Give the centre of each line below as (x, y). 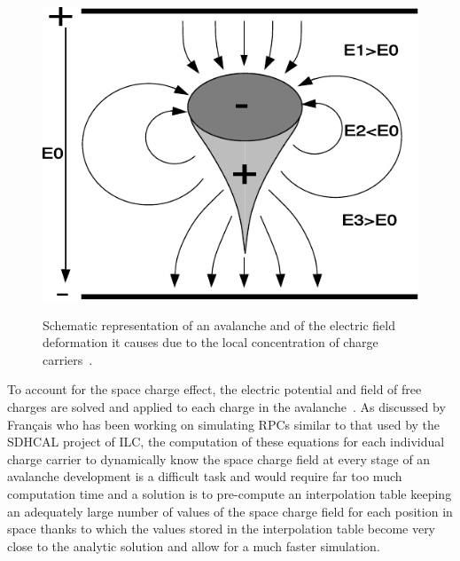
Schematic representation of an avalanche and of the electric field (219, 324)
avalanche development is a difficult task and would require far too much (205, 476)
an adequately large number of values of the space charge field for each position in (230, 511)
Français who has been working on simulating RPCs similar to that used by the (224, 424)
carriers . (68, 359)
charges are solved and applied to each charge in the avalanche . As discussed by (226, 407)
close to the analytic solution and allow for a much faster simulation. (194, 545)
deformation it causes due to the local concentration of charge (211, 342)
